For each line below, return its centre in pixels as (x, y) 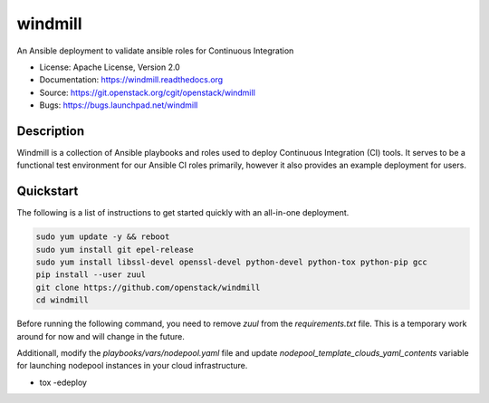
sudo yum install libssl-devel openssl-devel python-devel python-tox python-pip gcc (231, 262)
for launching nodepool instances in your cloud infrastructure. (132, 366)
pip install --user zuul (91, 275)
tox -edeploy (63, 382)
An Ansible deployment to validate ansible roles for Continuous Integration (155, 51)
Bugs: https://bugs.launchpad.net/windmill (119, 105)
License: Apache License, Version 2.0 (110, 67)
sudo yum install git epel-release (115, 249)
